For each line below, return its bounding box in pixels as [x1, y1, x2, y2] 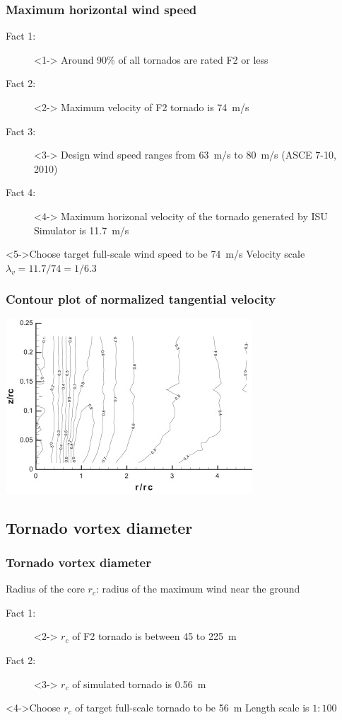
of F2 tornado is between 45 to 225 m [72, 629, 237, 644]
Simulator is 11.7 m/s [34, 222, 129, 237]
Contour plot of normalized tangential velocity [6, 290, 276, 308]
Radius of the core [6, 581, 85, 596]
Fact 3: [6, 123, 36, 138]
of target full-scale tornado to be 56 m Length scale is [75, 700, 309, 715]
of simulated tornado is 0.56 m [72, 676, 206, 691]
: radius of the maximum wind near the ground [95, 581, 300, 596]
